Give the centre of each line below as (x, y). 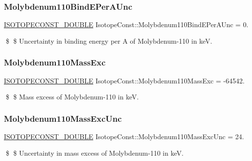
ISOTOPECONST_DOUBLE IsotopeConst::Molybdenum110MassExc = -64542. (124, 80)
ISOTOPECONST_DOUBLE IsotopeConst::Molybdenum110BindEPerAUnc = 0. (126, 24)
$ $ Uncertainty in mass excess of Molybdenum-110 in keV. (94, 153)
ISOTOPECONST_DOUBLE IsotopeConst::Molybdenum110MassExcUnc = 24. (124, 137)
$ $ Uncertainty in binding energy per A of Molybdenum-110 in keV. (109, 40)
